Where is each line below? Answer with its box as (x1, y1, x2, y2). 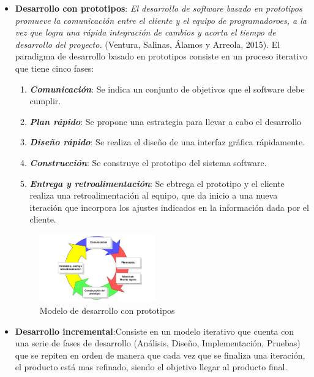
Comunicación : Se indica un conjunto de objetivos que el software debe (29, 82, 305, 95)
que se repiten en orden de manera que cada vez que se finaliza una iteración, (15, 348, 305, 361)
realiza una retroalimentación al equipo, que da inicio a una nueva (29, 189, 278, 202)
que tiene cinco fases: (15, 61, 94, 74)
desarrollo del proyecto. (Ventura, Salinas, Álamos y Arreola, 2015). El (15, 37, 280, 50)
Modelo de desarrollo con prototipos (39, 304, 175, 317)
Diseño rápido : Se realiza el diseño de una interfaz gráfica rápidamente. (29, 135, 305, 148)
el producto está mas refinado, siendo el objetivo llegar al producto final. (15, 360, 288, 373)
